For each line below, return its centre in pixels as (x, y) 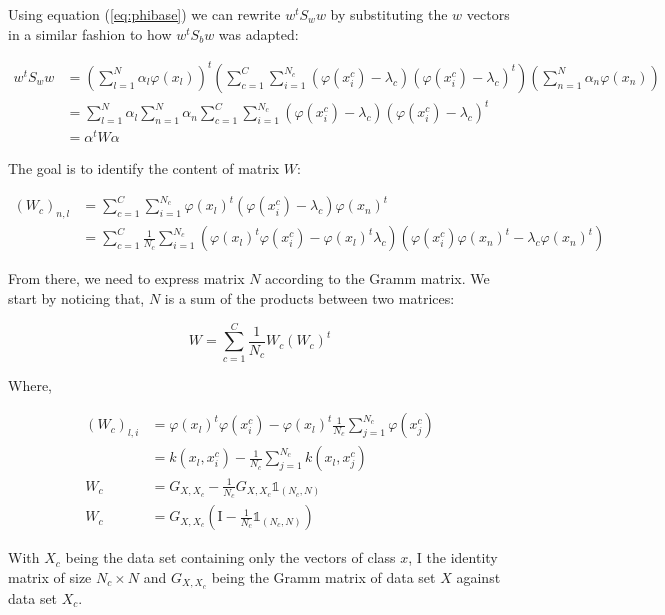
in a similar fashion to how (90, 33)
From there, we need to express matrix (126, 278)
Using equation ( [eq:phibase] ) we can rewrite (144, 14)
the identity (462, 557)
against (478, 576)
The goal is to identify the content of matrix (144, 168)
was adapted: (258, 33)
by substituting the (389, 14)
